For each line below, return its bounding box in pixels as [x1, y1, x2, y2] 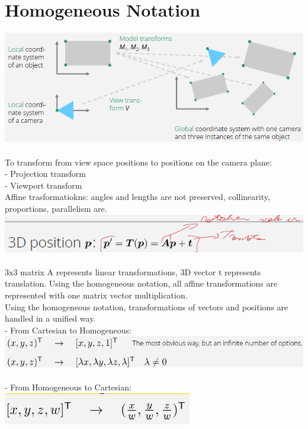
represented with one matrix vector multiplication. [5, 288, 188, 301]
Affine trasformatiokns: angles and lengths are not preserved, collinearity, [5, 190, 270, 203]
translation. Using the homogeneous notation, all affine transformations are [5, 277, 278, 290]
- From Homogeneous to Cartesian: [5, 381, 131, 393]
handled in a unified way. [5, 312, 96, 325]
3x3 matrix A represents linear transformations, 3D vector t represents [5, 265, 261, 278]
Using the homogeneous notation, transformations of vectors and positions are [5, 300, 288, 313]
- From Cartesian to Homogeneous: [5, 323, 131, 336]
